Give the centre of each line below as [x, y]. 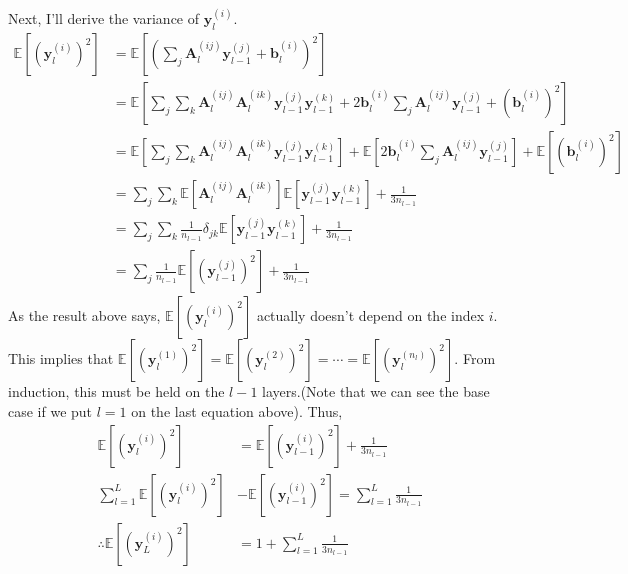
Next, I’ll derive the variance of [104, 18]
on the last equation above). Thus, [237, 411]
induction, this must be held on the [116, 391]
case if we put [50, 411]
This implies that [61, 358]
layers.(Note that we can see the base [376, 391]
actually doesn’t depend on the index [370, 315]
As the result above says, [84, 315]
